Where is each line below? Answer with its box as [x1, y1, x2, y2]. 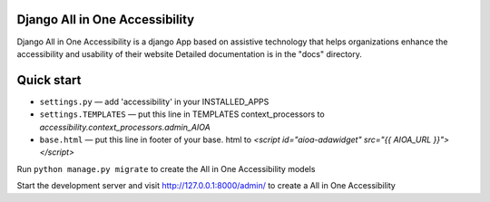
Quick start [16, 72, 82, 88]
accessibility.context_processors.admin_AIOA [39, 121, 211, 132]
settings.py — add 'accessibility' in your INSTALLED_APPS [39, 96, 269, 107]
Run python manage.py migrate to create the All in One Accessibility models [16, 163, 316, 174]
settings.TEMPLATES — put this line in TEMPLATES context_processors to [39, 109, 326, 120]
